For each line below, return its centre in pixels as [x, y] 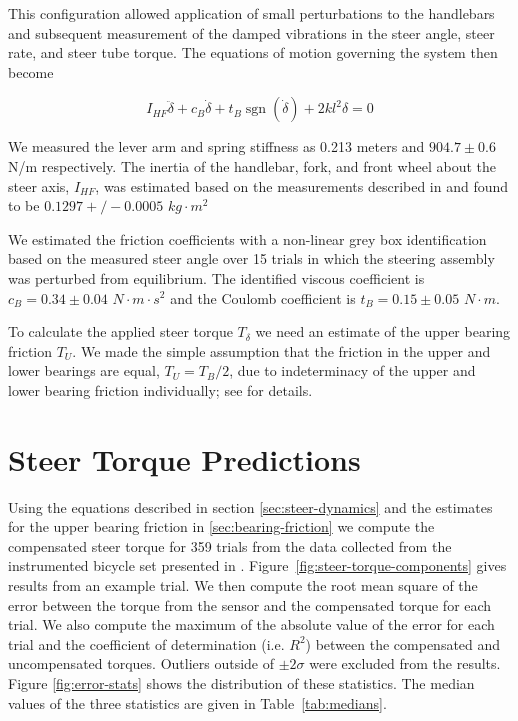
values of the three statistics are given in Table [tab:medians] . [197, 702]
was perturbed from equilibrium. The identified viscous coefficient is [216, 277]
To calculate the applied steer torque [120, 331]
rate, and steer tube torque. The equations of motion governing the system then [253, 52]
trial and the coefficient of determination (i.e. [146, 643]
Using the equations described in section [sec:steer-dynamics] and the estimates [250, 506]
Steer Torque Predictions [184, 458]
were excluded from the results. [405, 663]
